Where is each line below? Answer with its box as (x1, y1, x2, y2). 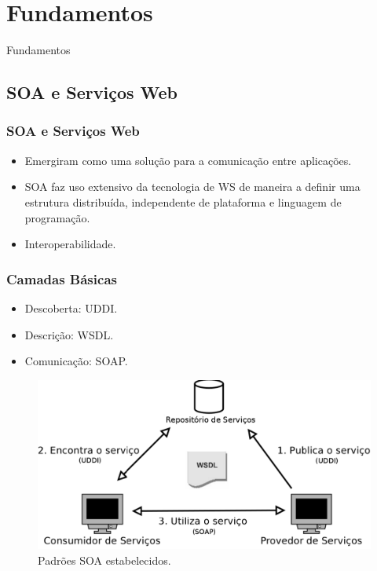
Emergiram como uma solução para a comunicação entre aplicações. (24, 152, 352, 168)
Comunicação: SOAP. (24, 353, 128, 369)
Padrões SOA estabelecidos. (38, 551, 171, 568)
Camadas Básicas (6, 269, 117, 288)
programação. (24, 209, 90, 225)
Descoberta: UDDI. (24, 299, 118, 316)
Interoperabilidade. (24, 236, 116, 252)
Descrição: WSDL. (24, 326, 114, 342)
